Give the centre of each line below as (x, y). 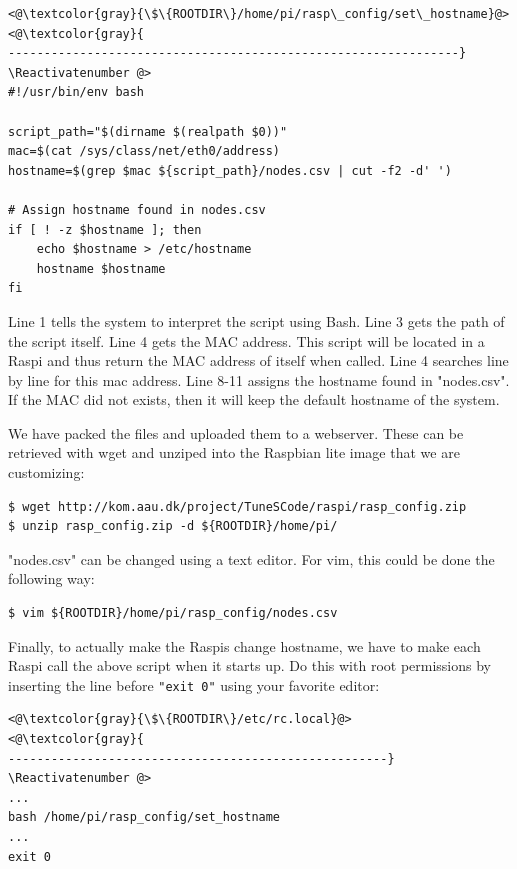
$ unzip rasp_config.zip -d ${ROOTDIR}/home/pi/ (173, 526)
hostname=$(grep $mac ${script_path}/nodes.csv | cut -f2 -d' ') (230, 170)
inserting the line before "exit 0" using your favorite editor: (194, 684)
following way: (51, 578)
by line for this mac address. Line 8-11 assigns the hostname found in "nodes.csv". (259, 379)
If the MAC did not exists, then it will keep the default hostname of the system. (254, 399)
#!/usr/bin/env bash (76, 92)
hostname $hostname (101, 268)
